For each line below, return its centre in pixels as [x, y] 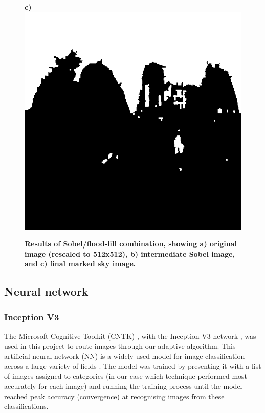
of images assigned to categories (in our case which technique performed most [126, 376]
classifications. [26, 406]
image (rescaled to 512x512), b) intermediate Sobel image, [130, 253]
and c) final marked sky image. [80, 264]
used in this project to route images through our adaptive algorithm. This [120, 346]
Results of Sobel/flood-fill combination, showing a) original [131, 244]
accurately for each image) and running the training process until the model [123, 386]
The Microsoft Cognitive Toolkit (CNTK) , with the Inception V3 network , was [130, 335]
